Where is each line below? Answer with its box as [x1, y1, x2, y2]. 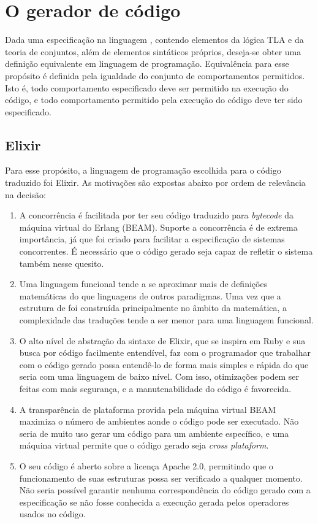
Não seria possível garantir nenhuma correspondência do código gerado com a [19, 484, 311, 496]
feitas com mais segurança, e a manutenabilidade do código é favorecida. [19, 382, 292, 395]
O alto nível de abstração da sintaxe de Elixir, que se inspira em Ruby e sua [19, 334, 306, 347]
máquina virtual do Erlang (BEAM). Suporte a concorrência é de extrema [19, 220, 298, 233]
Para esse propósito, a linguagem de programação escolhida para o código [5, 164, 281, 177]
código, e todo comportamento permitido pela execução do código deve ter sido [5, 93, 303, 106]
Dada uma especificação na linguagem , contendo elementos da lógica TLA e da [5, 33, 304, 46]
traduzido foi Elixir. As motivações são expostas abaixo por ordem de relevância [5, 176, 306, 189]
